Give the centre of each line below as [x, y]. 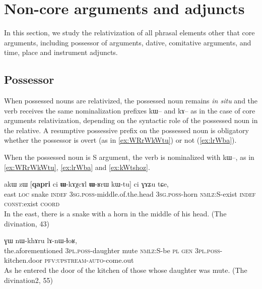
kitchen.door [23, 260]
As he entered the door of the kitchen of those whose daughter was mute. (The [126, 270]
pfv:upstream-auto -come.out [89, 260]
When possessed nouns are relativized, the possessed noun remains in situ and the [131, 101]
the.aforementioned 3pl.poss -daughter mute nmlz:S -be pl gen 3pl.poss [112, 250]
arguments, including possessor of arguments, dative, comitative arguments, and [128, 42]
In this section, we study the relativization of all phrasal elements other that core [129, 33]
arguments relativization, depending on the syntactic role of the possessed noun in [131, 120]
